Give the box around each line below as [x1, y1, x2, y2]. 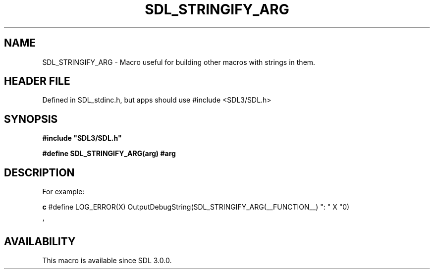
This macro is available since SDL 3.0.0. [42, 256, 172, 265]
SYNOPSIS [4, 112, 58, 125]
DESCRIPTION [4, 166, 75, 179]
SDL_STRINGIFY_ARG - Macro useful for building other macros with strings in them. [42, 57, 316, 66]
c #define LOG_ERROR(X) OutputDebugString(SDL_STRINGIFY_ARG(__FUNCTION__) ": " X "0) [42, 203, 350, 212]
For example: [42, 187, 85, 196]
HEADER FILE [4, 75, 70, 88]
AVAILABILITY [4, 235, 76, 248]
